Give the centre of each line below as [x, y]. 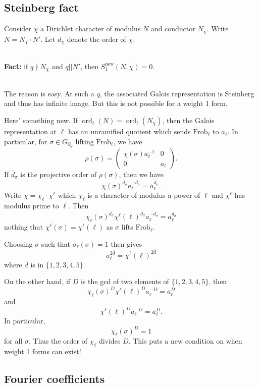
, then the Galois [188, 120]
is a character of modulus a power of [144, 195]
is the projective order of [59, 174]
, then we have [141, 174]
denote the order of [96, 39]
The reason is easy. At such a [49, 93]
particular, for [26, 141]
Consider [18, 29]
